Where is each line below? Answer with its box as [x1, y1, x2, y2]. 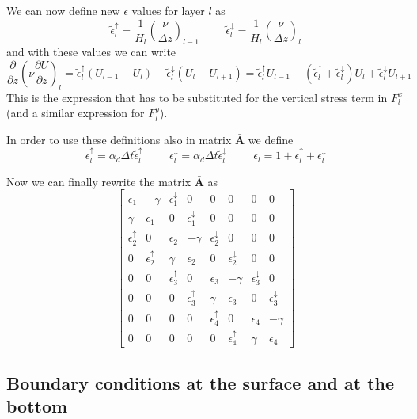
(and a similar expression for [6, 105, 145, 121]
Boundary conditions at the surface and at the [6, 370, 395, 394]
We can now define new [6, 2, 120, 18]
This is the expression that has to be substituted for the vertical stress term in [6, 89, 388, 105]
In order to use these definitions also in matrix [6, 131, 232, 147]
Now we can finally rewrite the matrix [6, 173, 191, 189]
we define [248, 131, 294, 147]
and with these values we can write [6, 44, 176, 60]
